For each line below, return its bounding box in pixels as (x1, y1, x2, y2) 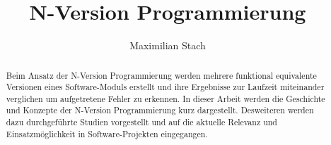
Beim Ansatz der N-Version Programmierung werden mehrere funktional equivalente (6, 69, 317, 81)
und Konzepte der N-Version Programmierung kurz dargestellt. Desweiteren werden (6, 104, 314, 116)
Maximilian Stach (129, 38, 206, 53)
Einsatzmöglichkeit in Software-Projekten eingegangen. (6, 127, 208, 139)
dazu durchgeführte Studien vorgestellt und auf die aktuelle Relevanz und (6, 116, 277, 128)
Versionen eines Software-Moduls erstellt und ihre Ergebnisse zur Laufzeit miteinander (6, 81, 325, 93)
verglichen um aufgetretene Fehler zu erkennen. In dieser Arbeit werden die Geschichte (6, 92, 325, 104)
